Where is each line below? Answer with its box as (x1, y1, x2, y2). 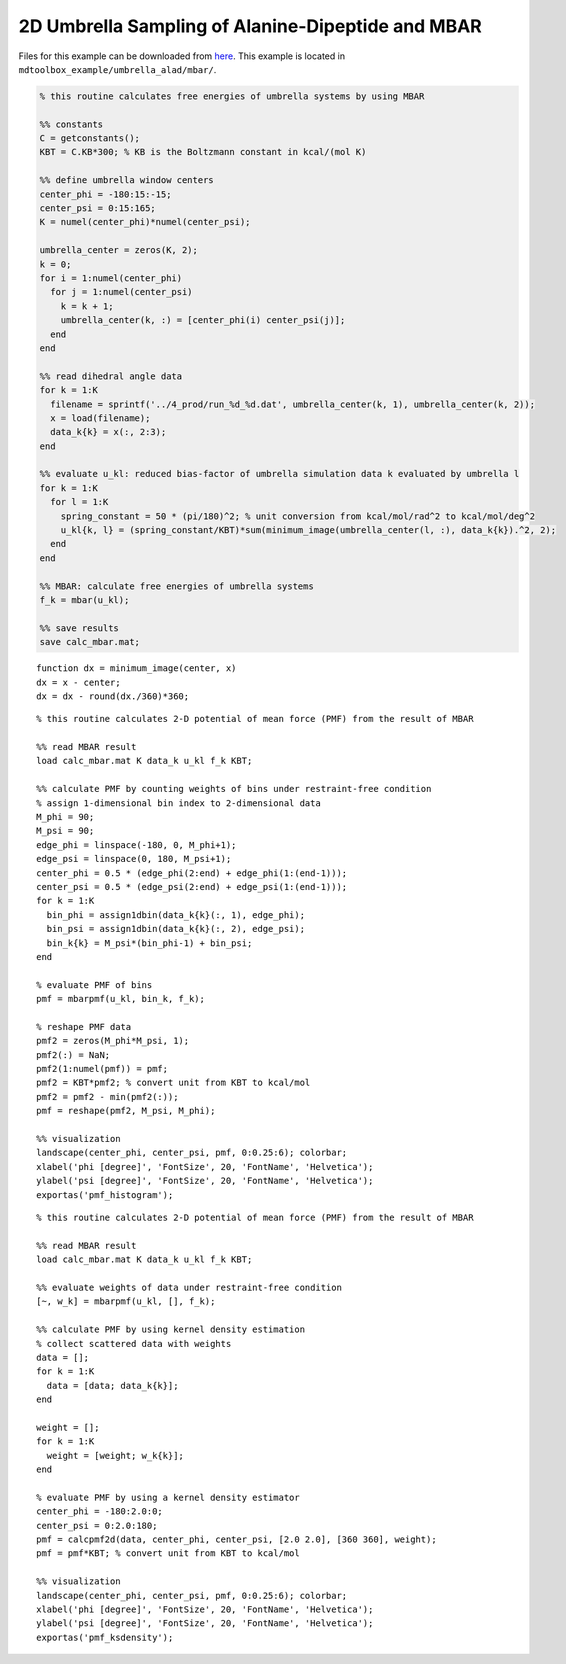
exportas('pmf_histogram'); (36, 1189, 174, 1200)
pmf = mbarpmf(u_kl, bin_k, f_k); (36, 993, 205, 1005)
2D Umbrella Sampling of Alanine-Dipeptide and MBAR (18, 15, 482, 37)
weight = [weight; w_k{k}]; (46, 1450, 185, 1461)
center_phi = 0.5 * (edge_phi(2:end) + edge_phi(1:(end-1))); (36, 867, 348, 879)
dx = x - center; (36, 676, 121, 688)
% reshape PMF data (36, 1021, 132, 1032)
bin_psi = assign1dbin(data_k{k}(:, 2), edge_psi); (46, 923, 305, 935)
